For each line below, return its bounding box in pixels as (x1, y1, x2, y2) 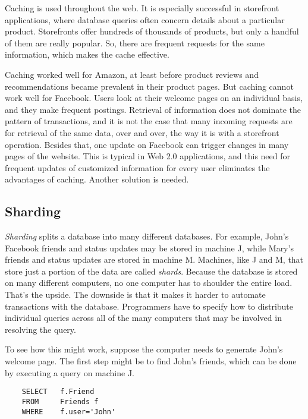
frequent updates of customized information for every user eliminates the (5, 161, 270, 174)
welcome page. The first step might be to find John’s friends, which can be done (5, 355, 297, 367)
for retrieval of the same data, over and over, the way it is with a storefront (5, 126, 279, 138)
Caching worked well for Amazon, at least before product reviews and (5, 68, 259, 80)
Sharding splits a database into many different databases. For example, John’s (5, 230, 289, 242)
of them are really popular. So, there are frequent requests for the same (5, 36, 265, 49)
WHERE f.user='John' (21, 407, 116, 416)
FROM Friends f (21, 397, 99, 406)
